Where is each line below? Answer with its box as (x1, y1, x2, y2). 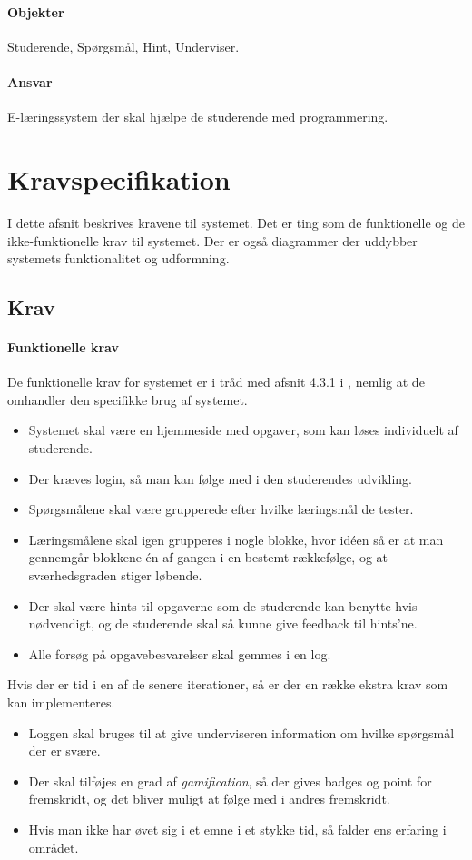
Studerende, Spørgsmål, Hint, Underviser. (7, 36, 240, 55)
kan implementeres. (7, 692, 115, 711)
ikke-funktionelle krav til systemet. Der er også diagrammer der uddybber (7, 231, 418, 250)
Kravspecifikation (7, 160, 231, 197)
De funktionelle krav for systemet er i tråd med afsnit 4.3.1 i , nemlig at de (7, 372, 425, 391)
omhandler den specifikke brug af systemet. (7, 390, 248, 409)
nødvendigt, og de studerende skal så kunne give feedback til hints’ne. (28, 614, 418, 633)
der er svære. (28, 741, 101, 760)
